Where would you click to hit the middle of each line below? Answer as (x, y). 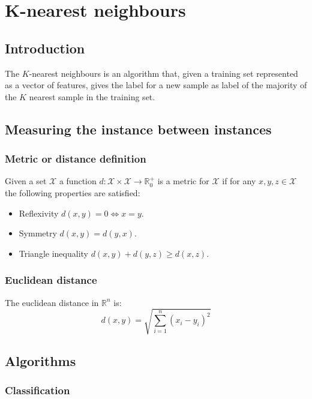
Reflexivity (39, 213)
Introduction (45, 48)
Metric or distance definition (76, 159)
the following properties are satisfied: (73, 192)
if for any (239, 181)
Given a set (26, 181)
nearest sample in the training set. (92, 96)
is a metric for (183, 181)
